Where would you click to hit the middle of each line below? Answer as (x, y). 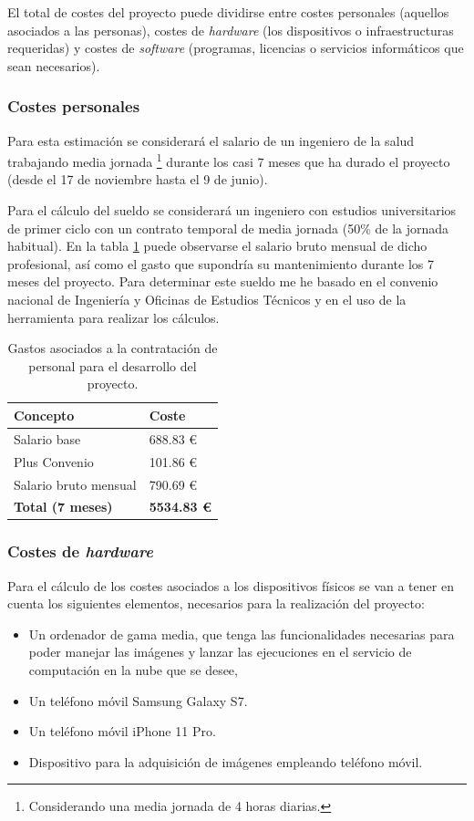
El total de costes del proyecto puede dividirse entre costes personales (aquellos (228, 12)
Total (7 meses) (63, 507)
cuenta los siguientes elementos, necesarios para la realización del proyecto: (216, 603)
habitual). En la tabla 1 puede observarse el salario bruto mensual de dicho (217, 246)
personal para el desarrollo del (113, 365)
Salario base (47, 438)
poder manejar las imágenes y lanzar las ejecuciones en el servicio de (220, 652)
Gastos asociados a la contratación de (113, 348)
